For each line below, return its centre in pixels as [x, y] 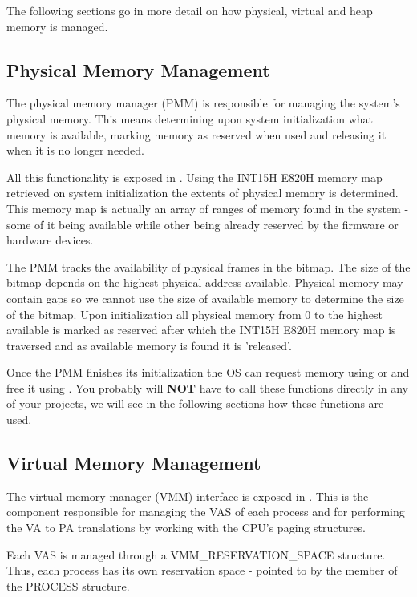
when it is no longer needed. [76, 150]
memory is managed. [57, 26]
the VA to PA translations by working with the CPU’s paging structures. [186, 528]
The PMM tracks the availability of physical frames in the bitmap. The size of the [208, 266]
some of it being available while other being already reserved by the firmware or [202, 224]
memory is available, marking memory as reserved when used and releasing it [196, 134]
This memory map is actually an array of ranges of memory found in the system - [208, 208]
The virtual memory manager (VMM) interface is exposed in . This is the [188, 496]
